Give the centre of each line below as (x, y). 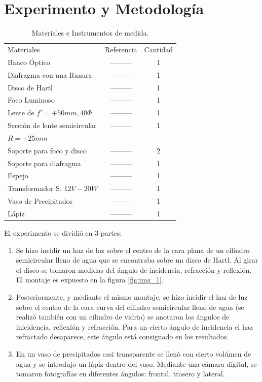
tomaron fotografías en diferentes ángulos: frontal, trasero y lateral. (120, 374)
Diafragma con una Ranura (50, 74)
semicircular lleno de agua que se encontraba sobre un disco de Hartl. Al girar (137, 260)
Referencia (121, 49)
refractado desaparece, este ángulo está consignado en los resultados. (122, 337)
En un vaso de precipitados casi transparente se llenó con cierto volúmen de (134, 353)
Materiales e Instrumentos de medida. (90, 33)
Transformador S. (35, 188)
